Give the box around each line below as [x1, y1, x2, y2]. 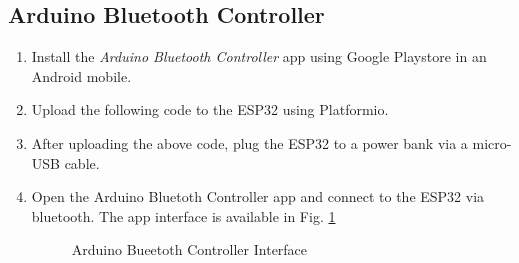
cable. [64, 152, 100, 173]
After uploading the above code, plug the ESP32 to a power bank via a [31, 132, 468, 153]
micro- [472, 132, 512, 153]
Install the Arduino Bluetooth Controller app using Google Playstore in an [31, 46, 487, 67]
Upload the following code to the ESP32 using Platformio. [31, 99, 389, 120]
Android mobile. [31, 65, 132, 86]
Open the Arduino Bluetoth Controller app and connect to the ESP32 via [31, 186, 485, 207]
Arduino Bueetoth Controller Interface [71, 239, 308, 260]
